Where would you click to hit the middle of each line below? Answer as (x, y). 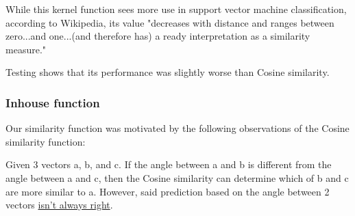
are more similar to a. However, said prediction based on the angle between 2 (168, 191)
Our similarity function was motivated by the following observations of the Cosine (177, 128)
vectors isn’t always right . (59, 205)
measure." (26, 49)
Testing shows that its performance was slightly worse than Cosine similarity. (168, 72)
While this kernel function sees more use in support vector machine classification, (176, 9)
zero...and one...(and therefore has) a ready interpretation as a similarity (158, 36)
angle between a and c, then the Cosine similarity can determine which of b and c (177, 177)
